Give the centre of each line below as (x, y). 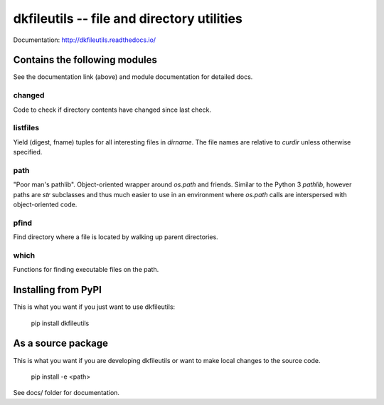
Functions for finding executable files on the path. (86, 270)
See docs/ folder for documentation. (66, 393)
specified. (28, 152)
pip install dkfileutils (60, 323)
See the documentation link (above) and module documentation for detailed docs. (133, 77)
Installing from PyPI (58, 290)
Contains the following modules (85, 60)
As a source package (61, 343)
